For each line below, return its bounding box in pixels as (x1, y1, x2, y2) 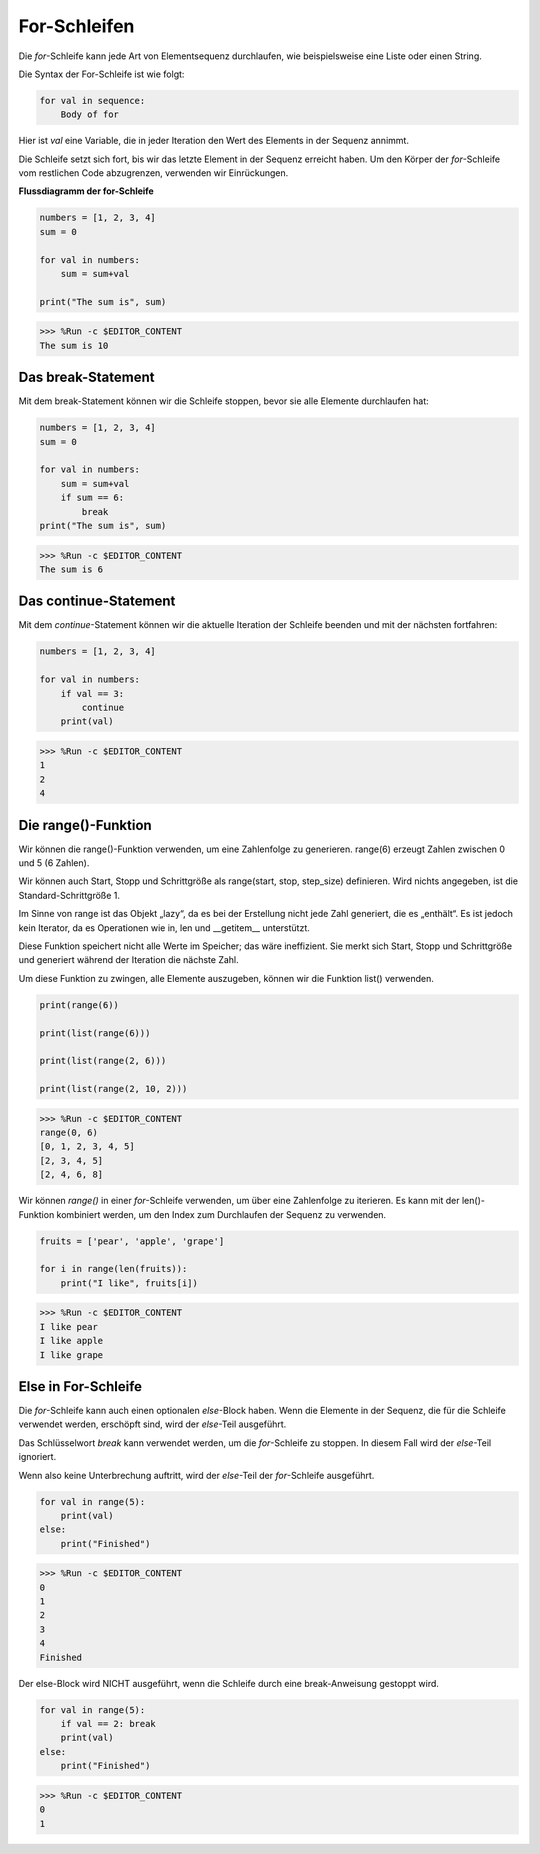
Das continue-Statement (18, 593, 176, 610)
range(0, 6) (39, 1127, 99, 1139)
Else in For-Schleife (18, 1378, 143, 1395)
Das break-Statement (18, 369, 155, 386)
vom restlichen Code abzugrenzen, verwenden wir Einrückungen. (18, 167, 289, 179)
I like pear (39, 1321, 99, 1332)
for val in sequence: (39, 95, 146, 106)
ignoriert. (18, 1451, 57, 1463)
